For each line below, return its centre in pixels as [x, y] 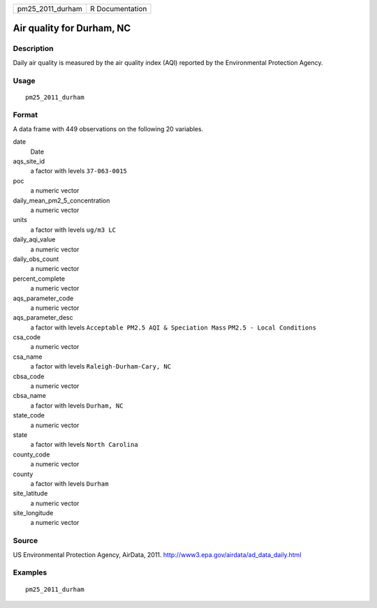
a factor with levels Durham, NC [77, 406]
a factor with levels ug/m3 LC [73, 230]
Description [33, 49]
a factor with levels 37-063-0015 [79, 171]
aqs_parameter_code [43, 298]
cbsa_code [29, 376]
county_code [31, 454]
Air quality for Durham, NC [72, 28]
